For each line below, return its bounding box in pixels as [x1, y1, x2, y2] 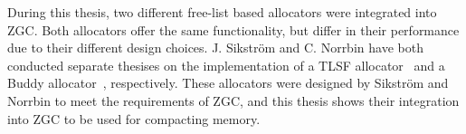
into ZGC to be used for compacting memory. [7, 109, 261, 128]
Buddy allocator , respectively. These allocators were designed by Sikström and [7, 73, 449, 92]
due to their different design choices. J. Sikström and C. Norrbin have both [7, 38, 423, 57]
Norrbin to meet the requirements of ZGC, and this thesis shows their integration [7, 91, 460, 110]
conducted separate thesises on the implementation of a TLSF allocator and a [7, 55, 445, 74]
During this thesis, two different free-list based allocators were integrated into [7, 3, 437, 21]
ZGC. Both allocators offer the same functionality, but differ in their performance [7, 20, 460, 39]
